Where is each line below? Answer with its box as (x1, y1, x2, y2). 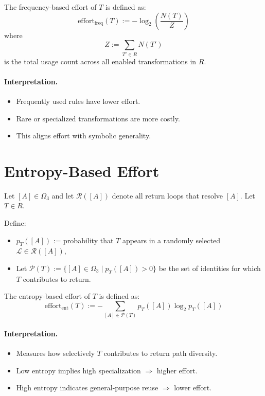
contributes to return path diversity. (103, 348, 218, 358)
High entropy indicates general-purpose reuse (16, 382, 158, 393)
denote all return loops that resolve (112, 190, 223, 201)
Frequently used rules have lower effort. (16, 95, 140, 106)
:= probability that (53, 235, 114, 245)
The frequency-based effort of (4, 2, 97, 12)
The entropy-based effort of (4, 291, 90, 301)
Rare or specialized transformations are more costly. (16, 113, 180, 123)
